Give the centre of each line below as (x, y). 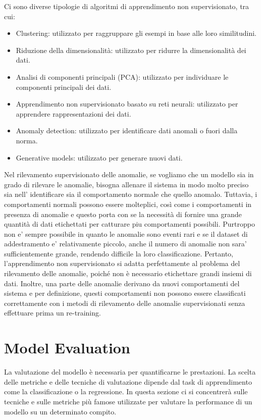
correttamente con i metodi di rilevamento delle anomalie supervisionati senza (125, 303)
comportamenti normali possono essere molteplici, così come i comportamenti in (128, 204)
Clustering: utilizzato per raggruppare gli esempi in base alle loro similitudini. (136, 33)
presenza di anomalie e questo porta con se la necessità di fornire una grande (123, 214)
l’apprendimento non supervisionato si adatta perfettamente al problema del (122, 263)
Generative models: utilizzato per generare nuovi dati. (99, 157)
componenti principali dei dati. (64, 87)
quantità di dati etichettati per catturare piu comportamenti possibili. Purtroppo (129, 224)
